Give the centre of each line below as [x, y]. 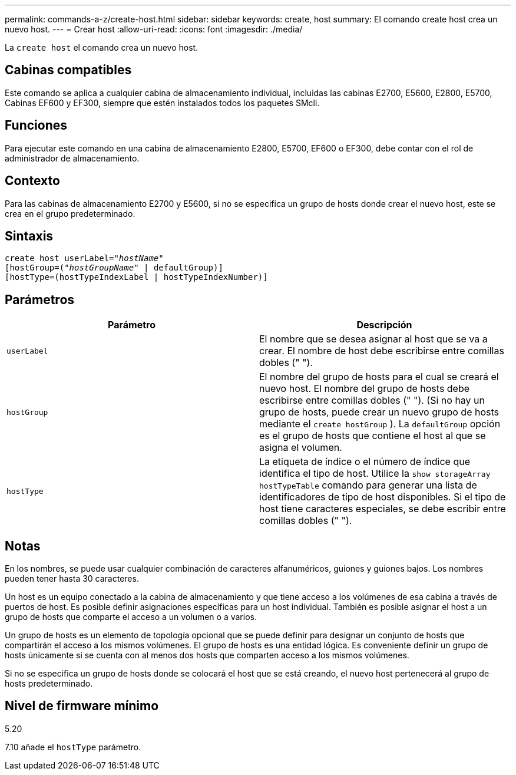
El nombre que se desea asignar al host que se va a [373, 339]
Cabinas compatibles [68, 70]
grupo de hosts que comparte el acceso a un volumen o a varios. [131, 617]
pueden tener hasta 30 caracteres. [72, 579]
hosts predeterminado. [49, 684]
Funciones [36, 126]
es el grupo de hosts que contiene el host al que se [373, 436]
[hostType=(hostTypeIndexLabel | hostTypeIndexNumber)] [136, 277]
